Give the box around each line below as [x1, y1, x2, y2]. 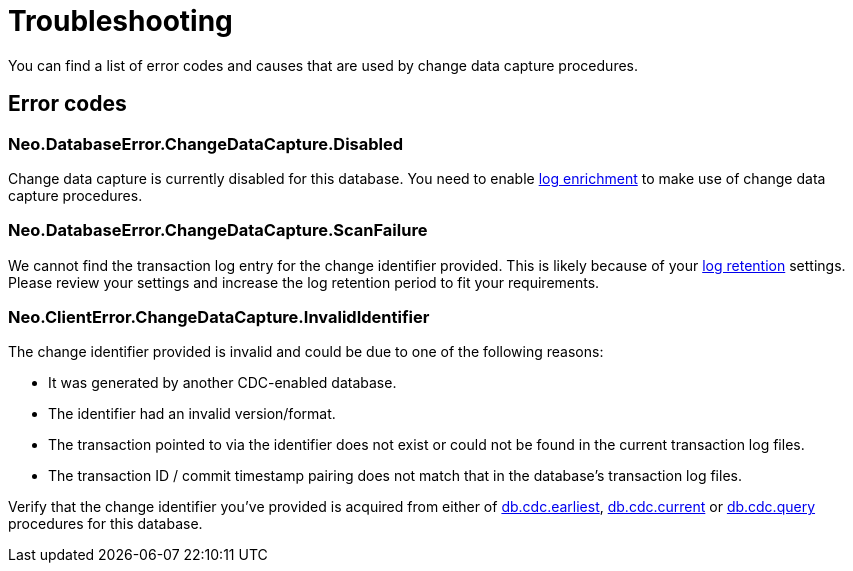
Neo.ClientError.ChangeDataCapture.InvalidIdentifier [8, 307, 430, 328]
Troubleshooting [8, 4, 233, 38]
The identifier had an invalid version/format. [48, 405, 336, 423]
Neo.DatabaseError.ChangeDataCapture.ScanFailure [8, 220, 428, 241]
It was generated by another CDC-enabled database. [48, 374, 397, 392]
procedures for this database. [8, 515, 203, 533]
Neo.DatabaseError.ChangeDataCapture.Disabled [8, 133, 404, 154]
